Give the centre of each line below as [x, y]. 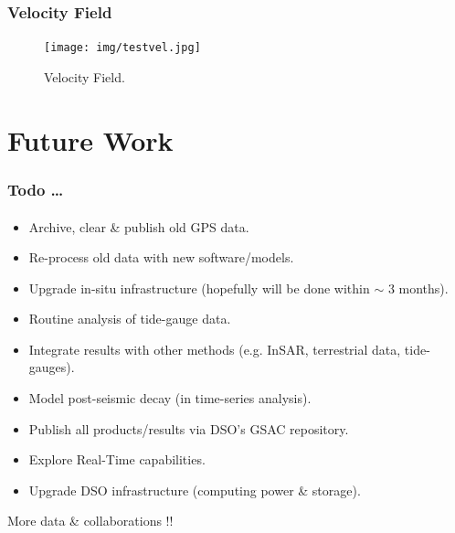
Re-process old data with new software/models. [161, 257]
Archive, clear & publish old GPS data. [139, 226]
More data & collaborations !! [90, 521]
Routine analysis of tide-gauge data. [130, 319]
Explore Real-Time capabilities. [117, 459]
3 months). [418, 288]
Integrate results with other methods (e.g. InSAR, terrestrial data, [215, 349]
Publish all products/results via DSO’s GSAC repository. [189, 428]
